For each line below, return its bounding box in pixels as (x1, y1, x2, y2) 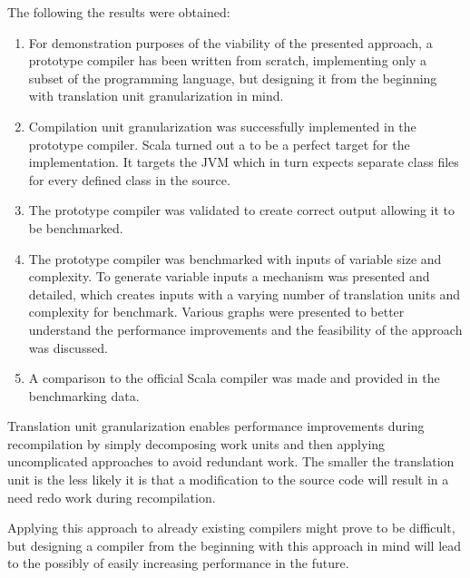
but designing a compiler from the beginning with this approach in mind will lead (7, 535, 462, 554)
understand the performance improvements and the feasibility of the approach (28, 319, 463, 338)
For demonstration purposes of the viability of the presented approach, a (28, 33, 433, 52)
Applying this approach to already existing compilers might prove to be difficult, (7, 518, 455, 537)
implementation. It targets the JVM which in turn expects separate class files (28, 152, 459, 171)
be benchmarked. (28, 218, 123, 237)
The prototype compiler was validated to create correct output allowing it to (28, 201, 455, 220)
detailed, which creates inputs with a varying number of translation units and (28, 284, 461, 303)
